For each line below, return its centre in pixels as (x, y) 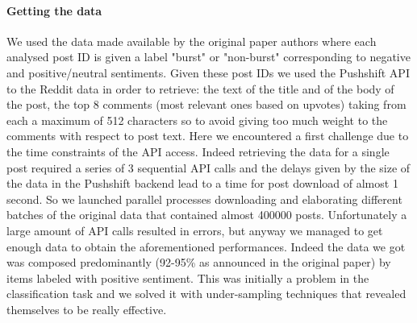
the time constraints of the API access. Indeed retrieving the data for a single (198, 151)
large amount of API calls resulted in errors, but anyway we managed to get (195, 230)
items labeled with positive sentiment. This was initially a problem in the (188, 277)
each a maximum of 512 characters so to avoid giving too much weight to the (197, 120)
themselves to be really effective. (87, 309)
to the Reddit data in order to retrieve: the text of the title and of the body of (200, 88)
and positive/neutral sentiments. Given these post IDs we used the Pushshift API (208, 72)
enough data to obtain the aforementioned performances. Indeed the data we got (206, 246)
